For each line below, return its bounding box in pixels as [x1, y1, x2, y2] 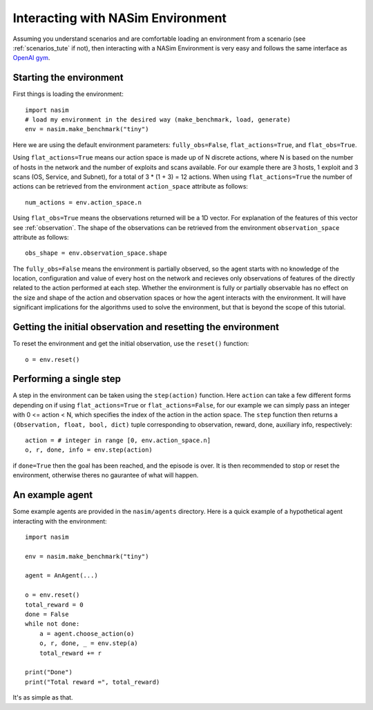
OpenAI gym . [12, 54, 50, 62]
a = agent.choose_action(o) [39, 629, 135, 637]
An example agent [12, 489, 93, 501]
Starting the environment [12, 72, 124, 84]
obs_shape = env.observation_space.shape [25, 249, 167, 257]
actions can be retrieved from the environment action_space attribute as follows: [12, 182, 249, 191]
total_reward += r [39, 649, 102, 657]
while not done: [25, 620, 80, 628]
